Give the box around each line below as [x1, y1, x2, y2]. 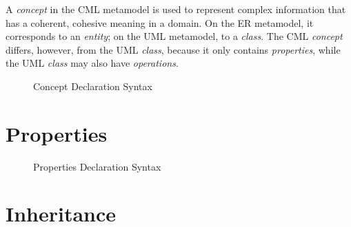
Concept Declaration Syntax [33, 78, 152, 93]
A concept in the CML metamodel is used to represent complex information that [6, 2, 346, 16]
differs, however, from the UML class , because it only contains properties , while [6, 42, 341, 56]
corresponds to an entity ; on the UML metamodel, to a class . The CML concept [6, 29, 343, 43]
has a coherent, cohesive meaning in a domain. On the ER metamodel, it [6, 15, 314, 30]
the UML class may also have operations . [6, 56, 179, 70]
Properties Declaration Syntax [33, 159, 161, 173]
